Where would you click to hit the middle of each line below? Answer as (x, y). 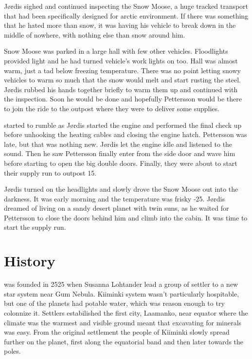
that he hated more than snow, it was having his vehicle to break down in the (120, 25)
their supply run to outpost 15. (50, 172)
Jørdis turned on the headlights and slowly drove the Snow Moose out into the (121, 189)
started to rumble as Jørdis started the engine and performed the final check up (123, 125)
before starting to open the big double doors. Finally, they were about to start (121, 163)
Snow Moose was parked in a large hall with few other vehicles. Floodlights (116, 51)
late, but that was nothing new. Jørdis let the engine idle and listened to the (118, 144)
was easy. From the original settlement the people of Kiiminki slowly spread (117, 332)
